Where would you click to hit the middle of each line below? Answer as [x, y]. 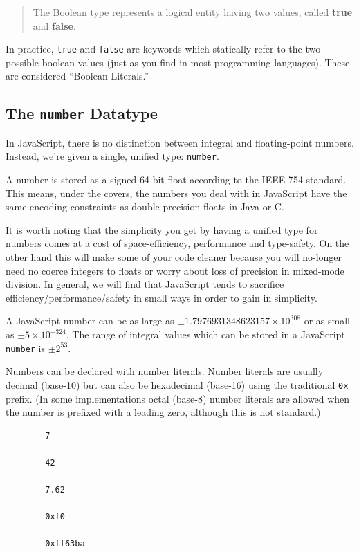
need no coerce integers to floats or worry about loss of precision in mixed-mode [175, 270]
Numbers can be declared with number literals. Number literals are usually [165, 371]
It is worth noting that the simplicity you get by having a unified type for [162, 229]
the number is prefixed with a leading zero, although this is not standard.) [163, 412]
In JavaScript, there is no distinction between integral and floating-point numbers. [180, 142]
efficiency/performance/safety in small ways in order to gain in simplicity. [162, 297]
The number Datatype [82, 113]
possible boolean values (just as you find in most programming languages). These [178, 62]
